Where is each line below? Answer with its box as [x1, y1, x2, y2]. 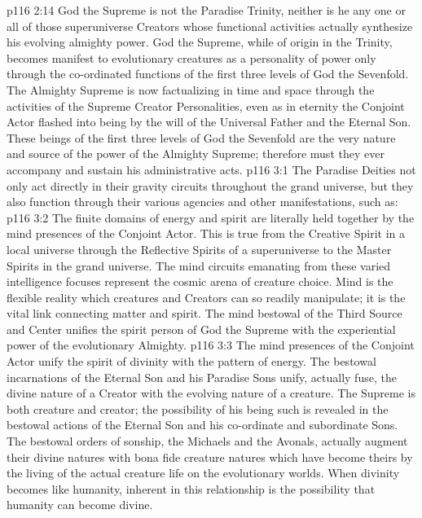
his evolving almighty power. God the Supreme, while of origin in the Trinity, [7, 33, 393, 50]
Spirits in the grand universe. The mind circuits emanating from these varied [7, 257, 391, 274]
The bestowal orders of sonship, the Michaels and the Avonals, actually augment [7, 432, 408, 450]
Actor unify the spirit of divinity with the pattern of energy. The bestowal [7, 353, 376, 370]
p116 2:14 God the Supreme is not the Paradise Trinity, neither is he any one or [7, 2, 406, 18]
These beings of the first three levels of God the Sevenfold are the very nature [7, 129, 396, 146]
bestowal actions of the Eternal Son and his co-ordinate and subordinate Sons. [7, 416, 398, 433]
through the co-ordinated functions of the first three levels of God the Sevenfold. [7, 65, 409, 82]
